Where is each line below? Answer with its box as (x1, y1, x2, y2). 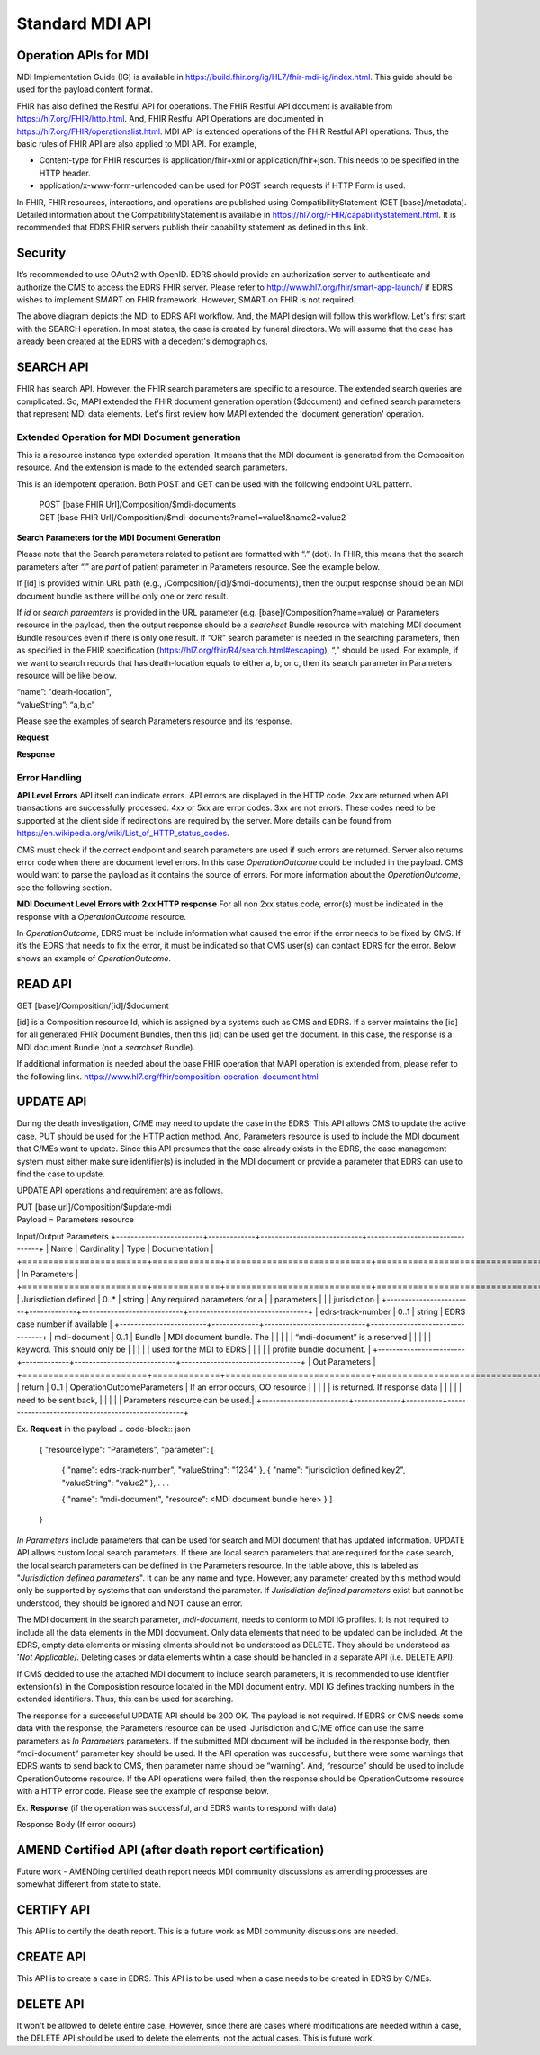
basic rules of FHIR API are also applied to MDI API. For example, (16, 139, 256, 149)
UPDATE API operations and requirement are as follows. (16, 1185, 224, 1196)
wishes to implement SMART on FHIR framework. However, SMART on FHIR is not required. (16, 294, 356, 305)
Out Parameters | (312, 1356, 376, 1367)
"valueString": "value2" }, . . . (61, 1477, 170, 1488)
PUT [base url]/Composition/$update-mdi (16, 1202, 172, 1212)
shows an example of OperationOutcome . (16, 952, 171, 963)
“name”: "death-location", (16, 687, 112, 698)
